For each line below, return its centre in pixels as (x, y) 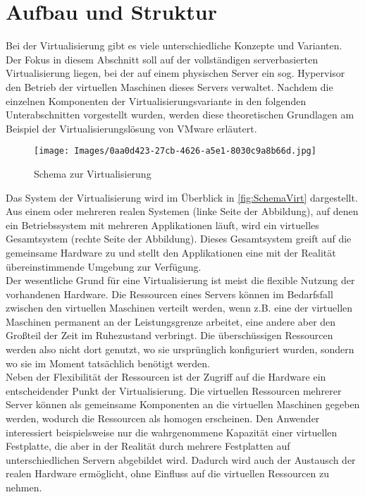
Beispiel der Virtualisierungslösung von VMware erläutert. (131, 128)
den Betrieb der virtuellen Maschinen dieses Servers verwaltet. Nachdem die (169, 86)
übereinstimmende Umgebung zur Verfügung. (104, 266)
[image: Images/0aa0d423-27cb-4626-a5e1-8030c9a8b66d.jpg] (175, 151)
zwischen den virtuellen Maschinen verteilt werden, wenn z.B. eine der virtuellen (179, 308)
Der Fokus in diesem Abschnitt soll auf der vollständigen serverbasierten (162, 59)
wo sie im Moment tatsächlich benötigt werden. (108, 363)
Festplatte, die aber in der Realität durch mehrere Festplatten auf (148, 446)
